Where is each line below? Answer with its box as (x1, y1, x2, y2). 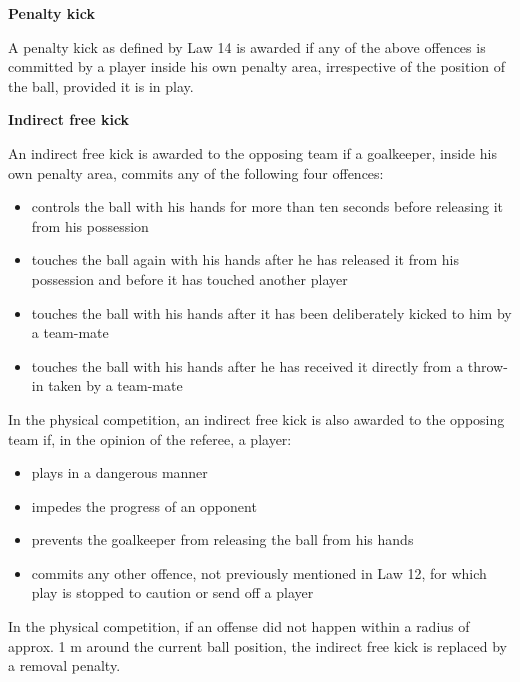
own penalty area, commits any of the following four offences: (8, 162, 384, 183)
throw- (467, 355, 508, 376)
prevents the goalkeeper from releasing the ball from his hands (31, 529, 414, 550)
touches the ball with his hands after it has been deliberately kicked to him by (31, 302, 512, 323)
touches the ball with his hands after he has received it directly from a (31, 355, 464, 376)
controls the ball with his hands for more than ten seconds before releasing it (31, 196, 504, 217)
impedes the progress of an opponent (31, 495, 257, 516)
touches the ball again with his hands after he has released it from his (31, 249, 459, 270)
